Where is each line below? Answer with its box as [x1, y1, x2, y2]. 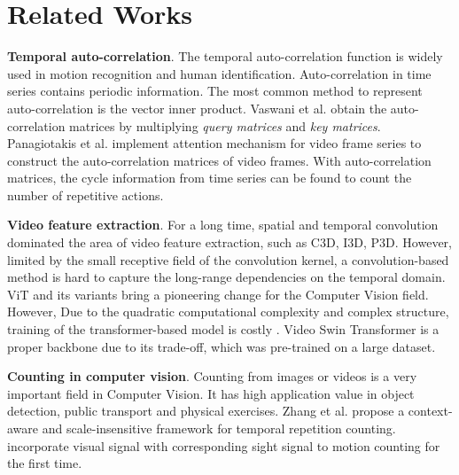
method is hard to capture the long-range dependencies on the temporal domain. [7, 268, 446, 286]
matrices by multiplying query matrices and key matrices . [69, 116, 381, 135]
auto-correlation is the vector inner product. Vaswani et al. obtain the [7, 98, 387, 117]
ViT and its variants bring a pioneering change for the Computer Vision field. [7, 284, 429, 303]
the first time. [7, 454, 82, 472]
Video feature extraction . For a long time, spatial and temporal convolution [7, 215, 439, 234]
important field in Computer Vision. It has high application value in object [7, 384, 415, 402]
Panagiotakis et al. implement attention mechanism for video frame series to [7, 134, 422, 152]
